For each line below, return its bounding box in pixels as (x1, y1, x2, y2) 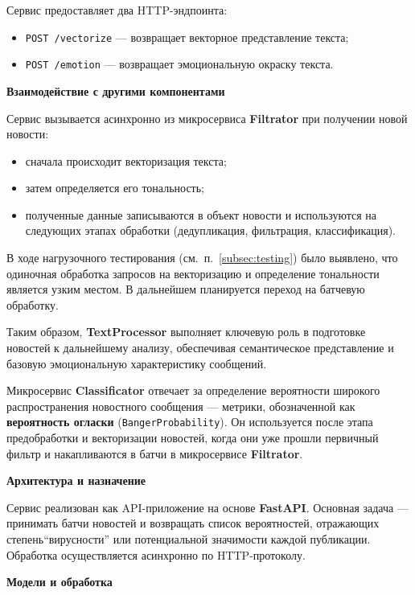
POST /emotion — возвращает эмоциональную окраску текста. (25, 55, 334, 72)
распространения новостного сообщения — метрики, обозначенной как (6, 397, 355, 414)
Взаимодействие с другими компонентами (6, 82, 225, 99)
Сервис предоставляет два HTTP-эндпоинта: (6, 2, 228, 18)
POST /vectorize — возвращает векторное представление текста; (25, 28, 349, 45)
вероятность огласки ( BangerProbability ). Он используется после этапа (6, 413, 373, 430)
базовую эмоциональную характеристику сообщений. (6, 355, 267, 371)
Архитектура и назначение (6, 472, 146, 489)
